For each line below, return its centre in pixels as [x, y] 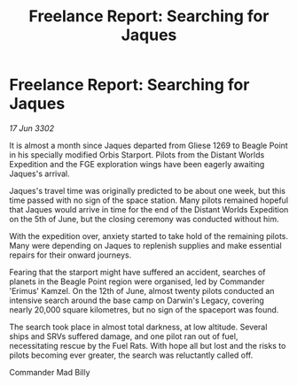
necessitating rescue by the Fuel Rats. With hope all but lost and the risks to [148, 345]
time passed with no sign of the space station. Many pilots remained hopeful [149, 200]
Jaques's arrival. [40, 174]
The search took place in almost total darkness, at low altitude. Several [138, 327]
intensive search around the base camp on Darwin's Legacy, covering [137, 300]
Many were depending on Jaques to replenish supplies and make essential [145, 245]
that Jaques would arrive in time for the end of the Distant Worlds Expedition [149, 209]
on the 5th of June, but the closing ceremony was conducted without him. [144, 219]
